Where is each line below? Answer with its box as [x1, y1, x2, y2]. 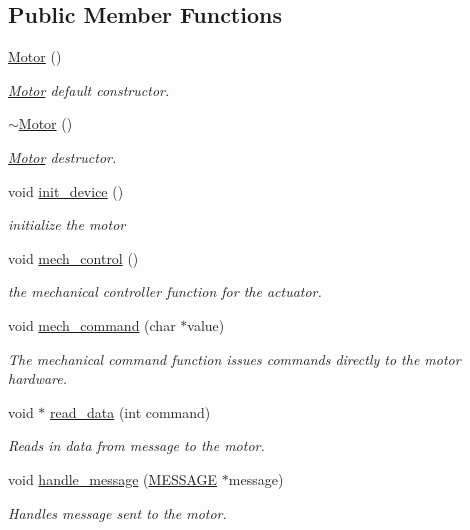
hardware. [8, 368, 68, 389]
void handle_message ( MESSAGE [8, 468, 218, 489]
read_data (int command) [50, 401, 211, 422]
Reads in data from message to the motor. [8, 435, 265, 456]
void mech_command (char [8, 314, 176, 335]
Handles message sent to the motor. [8, 502, 227, 523]
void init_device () [8, 180, 124, 201]
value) [187, 314, 225, 335]
